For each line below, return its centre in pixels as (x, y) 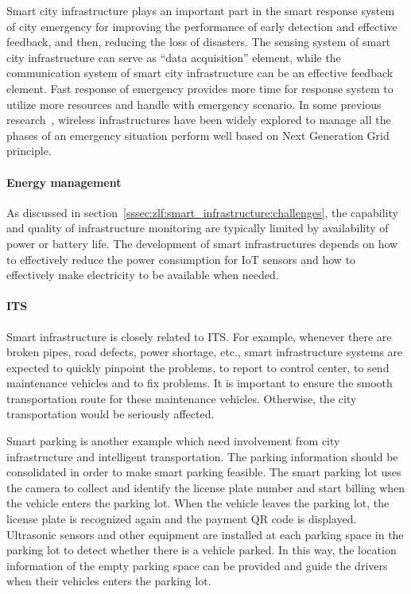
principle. (29, 151)
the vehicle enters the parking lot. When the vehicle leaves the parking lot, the (198, 503)
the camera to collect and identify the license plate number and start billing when (206, 487)
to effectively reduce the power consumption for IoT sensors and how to (181, 259)
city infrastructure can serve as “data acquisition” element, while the (174, 57)
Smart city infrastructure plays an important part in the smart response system (201, 10)
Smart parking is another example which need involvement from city (173, 441)
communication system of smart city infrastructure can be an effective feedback (200, 73)
